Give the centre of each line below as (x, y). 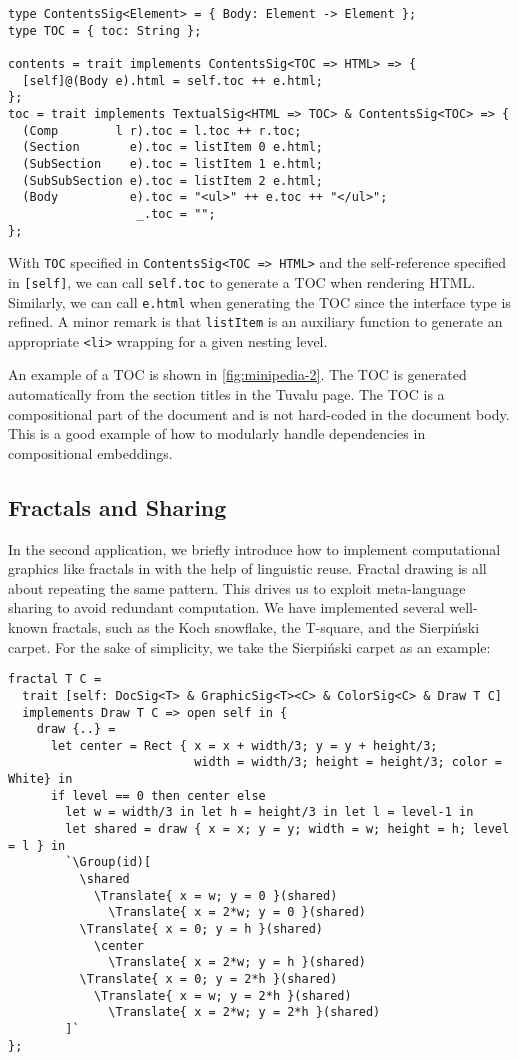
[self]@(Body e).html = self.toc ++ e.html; (172, 80)
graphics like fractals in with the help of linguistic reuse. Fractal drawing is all (247, 568)
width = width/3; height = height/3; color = (348, 762)
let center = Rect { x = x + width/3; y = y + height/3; (244, 745)
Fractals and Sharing (117, 506)
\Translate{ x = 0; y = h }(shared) (201, 929)
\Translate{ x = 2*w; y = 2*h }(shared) (244, 1012)
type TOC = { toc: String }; (105, 30)
